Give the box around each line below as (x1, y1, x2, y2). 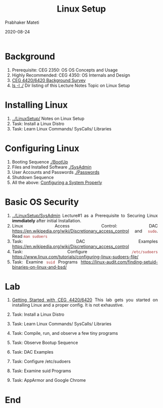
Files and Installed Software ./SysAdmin (12, 164, 92, 170)
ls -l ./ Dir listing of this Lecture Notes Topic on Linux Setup (12, 82, 130, 88)
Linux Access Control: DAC (12, 223, 158, 228)
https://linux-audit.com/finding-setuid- (81, 259, 158, 265)
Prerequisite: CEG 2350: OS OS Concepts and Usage (12, 67, 118, 73)
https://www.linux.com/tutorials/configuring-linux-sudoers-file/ (12, 254, 139, 260)
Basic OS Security (5, 196, 79, 207)
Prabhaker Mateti (5, 19, 39, 25)
